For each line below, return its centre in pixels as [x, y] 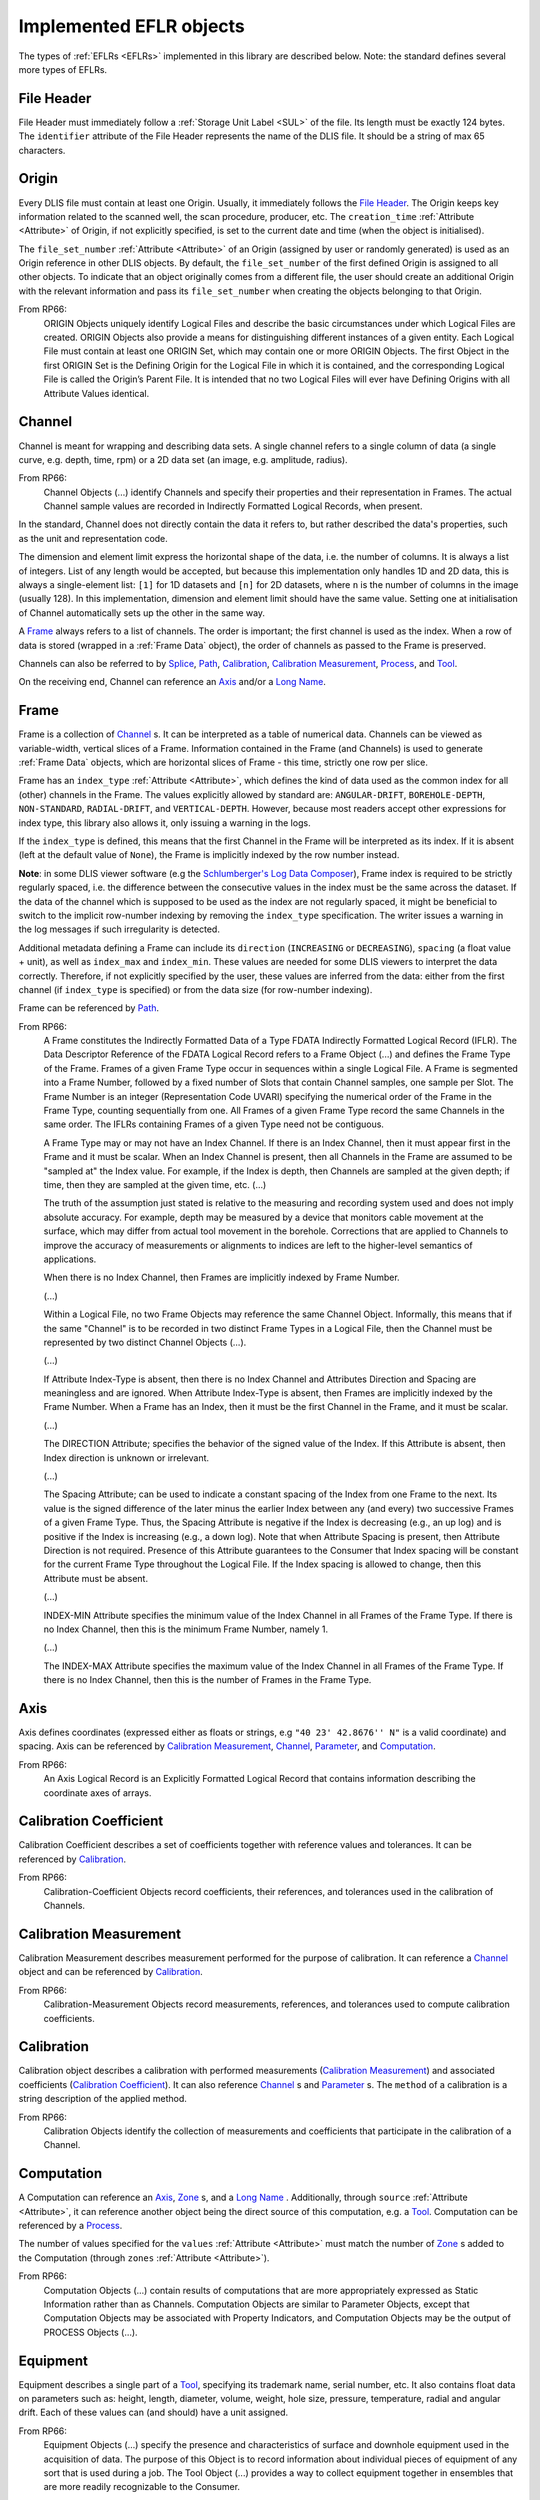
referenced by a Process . [70, 2226]
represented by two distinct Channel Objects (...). [145, 1342]
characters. [42, 150]
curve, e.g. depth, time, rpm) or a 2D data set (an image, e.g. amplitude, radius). [183, 459]
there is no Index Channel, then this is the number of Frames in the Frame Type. [207, 1680]
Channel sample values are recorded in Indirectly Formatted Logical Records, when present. [233, 506]
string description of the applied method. [102, 2099]
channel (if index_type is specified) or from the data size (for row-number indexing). [195, 989]
